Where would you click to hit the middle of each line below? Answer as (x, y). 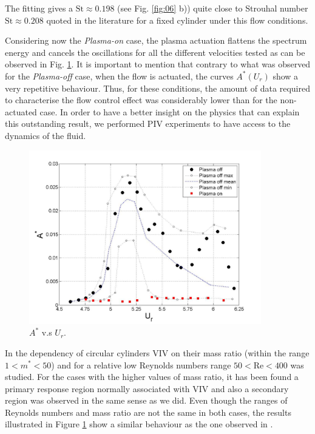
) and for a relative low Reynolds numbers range (141, 364)
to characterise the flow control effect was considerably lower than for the (141, 100)
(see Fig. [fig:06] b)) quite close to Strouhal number (213, 8)
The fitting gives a (39, 8)
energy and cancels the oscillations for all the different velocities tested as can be (155, 52)
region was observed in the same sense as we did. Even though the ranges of (146, 400)
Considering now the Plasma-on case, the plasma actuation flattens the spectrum (156, 40)
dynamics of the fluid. (46, 135)
